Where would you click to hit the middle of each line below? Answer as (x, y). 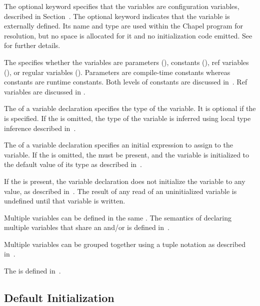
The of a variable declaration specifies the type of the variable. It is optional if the (130, 108)
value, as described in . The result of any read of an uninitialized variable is (120, 191)
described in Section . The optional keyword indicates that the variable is (117, 16)
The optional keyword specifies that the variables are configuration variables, (122, 6)
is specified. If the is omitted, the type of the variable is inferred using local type (127, 118)
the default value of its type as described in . (73, 164)
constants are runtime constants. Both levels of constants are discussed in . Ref (126, 82)
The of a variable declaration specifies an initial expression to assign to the (118, 145)
